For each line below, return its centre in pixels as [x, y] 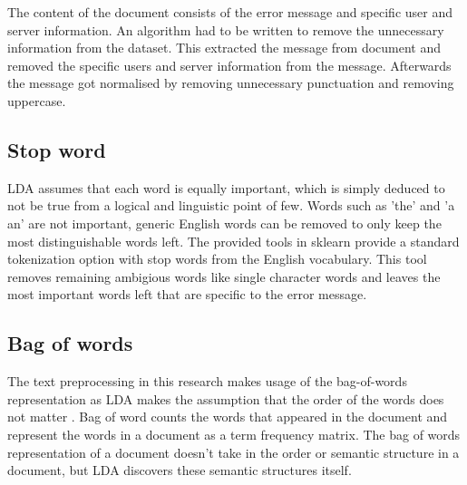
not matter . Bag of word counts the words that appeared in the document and [228, 417]
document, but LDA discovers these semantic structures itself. [180, 470]
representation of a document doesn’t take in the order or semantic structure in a [233, 452]
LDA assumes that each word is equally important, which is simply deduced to [226, 187]
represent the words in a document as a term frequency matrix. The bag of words [234, 434]
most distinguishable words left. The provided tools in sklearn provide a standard [233, 241]
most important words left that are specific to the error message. [187, 294]
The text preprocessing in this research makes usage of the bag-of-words [207, 381]
